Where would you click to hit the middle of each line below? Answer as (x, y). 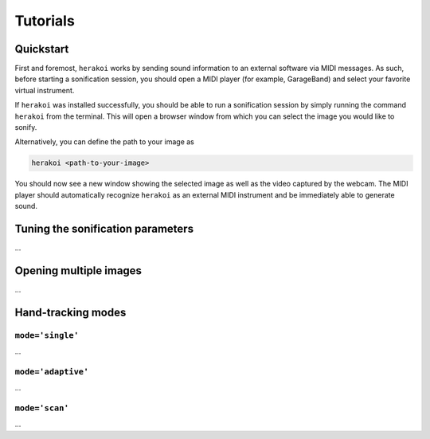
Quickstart (42, 49)
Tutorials (45, 21)
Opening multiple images (78, 270)
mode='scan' (42, 408)
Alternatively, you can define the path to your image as (105, 142)
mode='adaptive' (52, 372)
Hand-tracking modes (70, 312)
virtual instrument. (45, 90)
